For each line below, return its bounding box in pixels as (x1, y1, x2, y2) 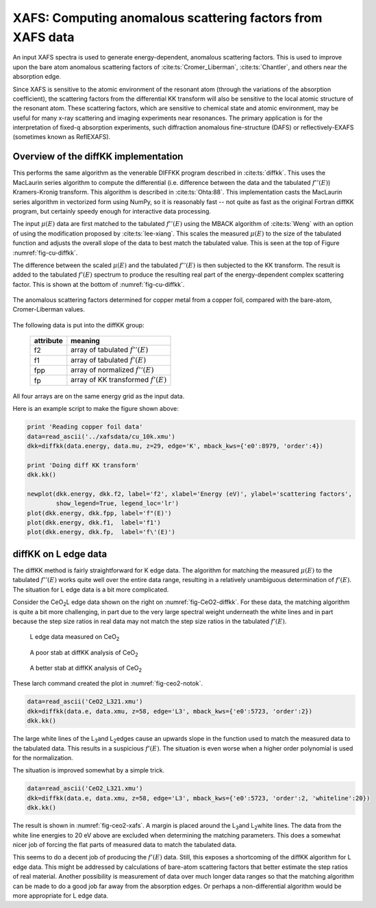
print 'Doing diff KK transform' (27, 461, 140, 469)
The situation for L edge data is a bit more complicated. (12, 585, 169, 594)
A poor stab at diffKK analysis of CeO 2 (29, 648, 138, 658)
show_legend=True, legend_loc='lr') (55, 500, 179, 507)
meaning (71, 336, 101, 346)
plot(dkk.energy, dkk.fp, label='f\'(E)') (27, 528, 176, 536)
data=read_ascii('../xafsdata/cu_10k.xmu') (27, 432, 176, 440)
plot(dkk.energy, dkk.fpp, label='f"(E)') (27, 509, 172, 517)
